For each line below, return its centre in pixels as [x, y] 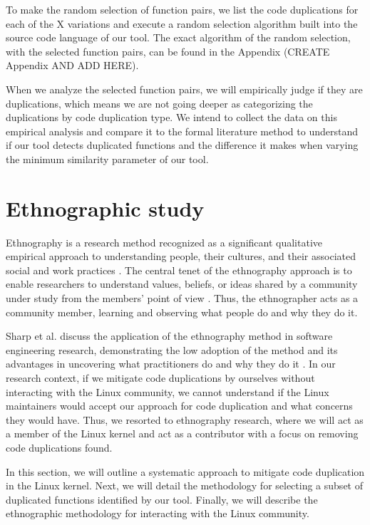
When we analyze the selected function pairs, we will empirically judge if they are [184, 89]
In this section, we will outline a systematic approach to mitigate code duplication [185, 471]
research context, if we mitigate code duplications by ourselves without [160, 378]
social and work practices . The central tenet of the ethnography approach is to [179, 270]
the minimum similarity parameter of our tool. [107, 158]
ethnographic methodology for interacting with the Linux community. [158, 513]
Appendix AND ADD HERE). [72, 65]
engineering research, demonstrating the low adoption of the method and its [172, 349]
